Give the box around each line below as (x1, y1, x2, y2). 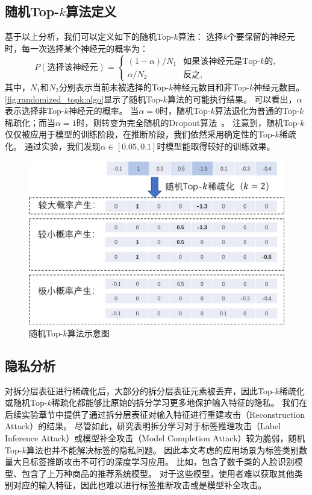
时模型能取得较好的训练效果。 (157, 139, 275, 152)
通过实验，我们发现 (24, 139, 101, 152)
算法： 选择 (178, 30, 223, 43)
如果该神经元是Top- (183, 57, 260, 66)
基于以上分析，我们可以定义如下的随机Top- (5, 30, 174, 43)
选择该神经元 (47, 63, 98, 72)
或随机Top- (5, 396, 48, 409)
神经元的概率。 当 (68, 104, 139, 117)
